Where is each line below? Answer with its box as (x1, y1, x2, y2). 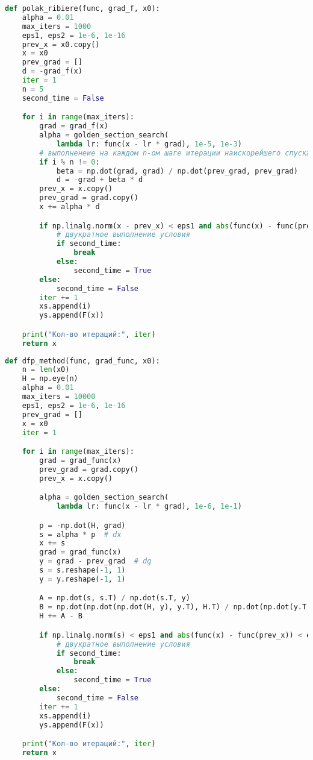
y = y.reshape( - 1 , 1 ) (39, 574, 126, 583)
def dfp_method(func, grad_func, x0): (5, 356, 160, 365)
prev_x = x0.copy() (22, 40, 100, 49)
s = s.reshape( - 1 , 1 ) (39, 566, 126, 575)
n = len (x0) (22, 365, 70, 374)
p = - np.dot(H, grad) (39, 521, 126, 530)
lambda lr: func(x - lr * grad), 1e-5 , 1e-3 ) (56, 139, 242, 148)
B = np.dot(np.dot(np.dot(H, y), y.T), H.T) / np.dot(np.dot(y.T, (39, 603, 311, 612)
